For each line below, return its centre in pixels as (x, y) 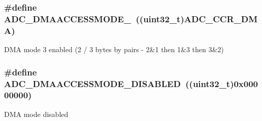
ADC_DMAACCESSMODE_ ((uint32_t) (94, 18)
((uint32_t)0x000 (222, 83)
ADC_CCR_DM (221, 18)
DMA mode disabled (36, 114)
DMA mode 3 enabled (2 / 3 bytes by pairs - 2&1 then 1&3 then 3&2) (114, 49)
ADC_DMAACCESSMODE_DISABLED (92, 83)
